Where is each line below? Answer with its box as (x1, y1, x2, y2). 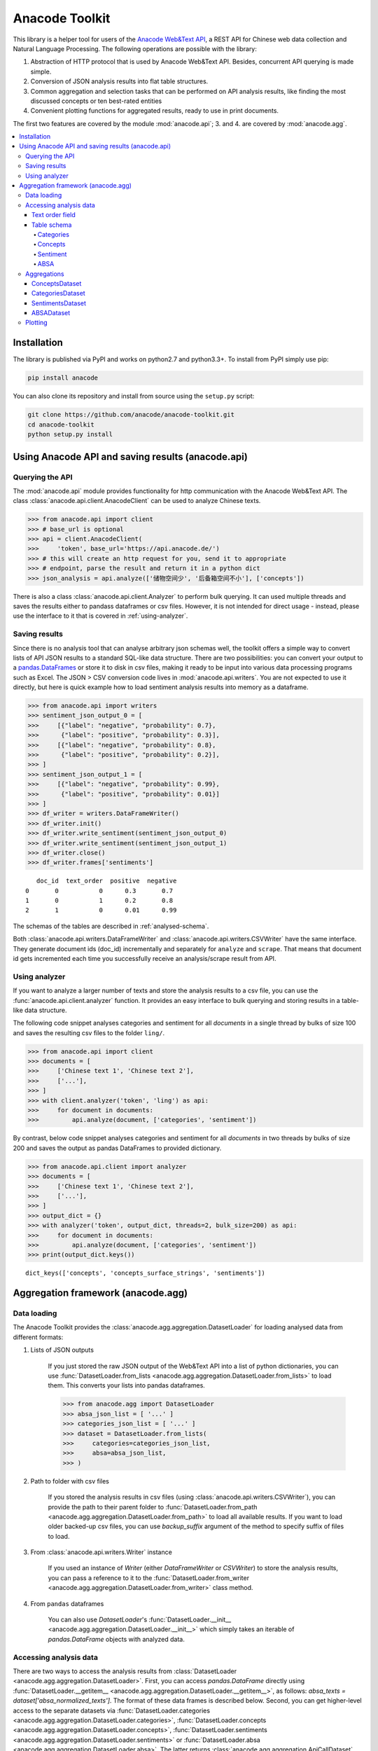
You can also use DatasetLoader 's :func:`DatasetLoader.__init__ (48, 1615, 232, 1624)
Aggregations (25, 270, 64, 278)
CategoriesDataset (31, 289, 85, 298)
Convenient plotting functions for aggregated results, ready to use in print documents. (30, 106, 279, 115)
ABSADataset (31, 309, 71, 317)
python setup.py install (27, 431, 113, 438)
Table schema (31, 221, 72, 229)
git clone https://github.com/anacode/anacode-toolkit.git (27, 410, 234, 419)
